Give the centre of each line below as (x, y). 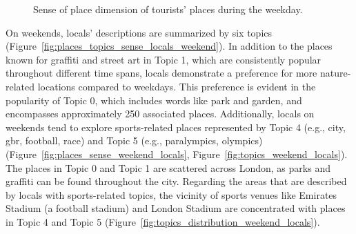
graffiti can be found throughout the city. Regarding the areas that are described (176, 181)
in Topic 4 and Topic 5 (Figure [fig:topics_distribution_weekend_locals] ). (163, 221)
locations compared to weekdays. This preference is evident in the (177, 86)
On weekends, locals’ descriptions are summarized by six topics (139, 32)
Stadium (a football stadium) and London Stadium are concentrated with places (176, 208)
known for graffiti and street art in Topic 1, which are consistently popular (164, 59)
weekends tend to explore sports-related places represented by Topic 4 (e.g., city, (176, 127)
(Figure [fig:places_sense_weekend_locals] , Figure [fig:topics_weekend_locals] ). (177, 154)
